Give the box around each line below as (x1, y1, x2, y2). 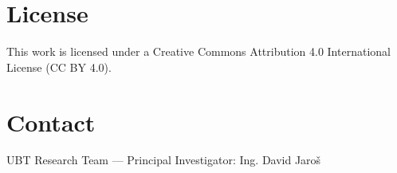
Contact (6, 105, 96, 138)
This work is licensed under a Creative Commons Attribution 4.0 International (6, 43, 391, 60)
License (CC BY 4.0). (6, 58, 112, 75)
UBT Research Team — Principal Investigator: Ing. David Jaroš (6, 151, 321, 168)
